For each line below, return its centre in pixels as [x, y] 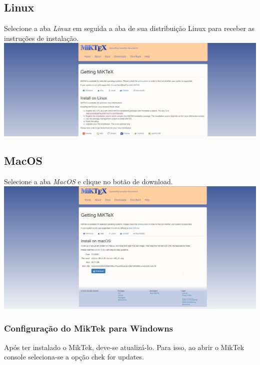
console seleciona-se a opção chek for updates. [74, 357]
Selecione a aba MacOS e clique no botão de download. [88, 181]
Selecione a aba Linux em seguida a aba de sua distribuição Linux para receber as [129, 28]
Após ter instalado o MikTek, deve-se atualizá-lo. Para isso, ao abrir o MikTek [124, 347]
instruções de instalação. [41, 38]
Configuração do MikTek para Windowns [89, 328]
